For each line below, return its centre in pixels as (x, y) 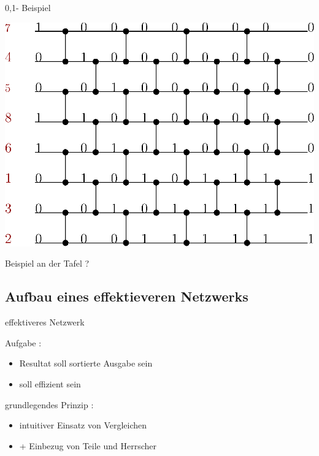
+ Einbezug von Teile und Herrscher (88, 445)
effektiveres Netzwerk (45, 322)
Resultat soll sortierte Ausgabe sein (86, 363)
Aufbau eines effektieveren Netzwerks (127, 296)
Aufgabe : (23, 342)
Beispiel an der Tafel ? (47, 263)
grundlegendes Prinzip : (49, 404)
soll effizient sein (50, 383)
